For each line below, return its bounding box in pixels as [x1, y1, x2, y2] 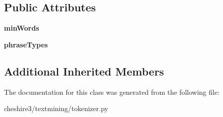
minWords [4, 23, 39, 33]
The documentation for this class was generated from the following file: [4, 86, 220, 97]
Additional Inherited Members [4, 63, 164, 78]
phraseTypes [4, 39, 48, 49]
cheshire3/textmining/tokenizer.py [4, 103, 109, 114]
